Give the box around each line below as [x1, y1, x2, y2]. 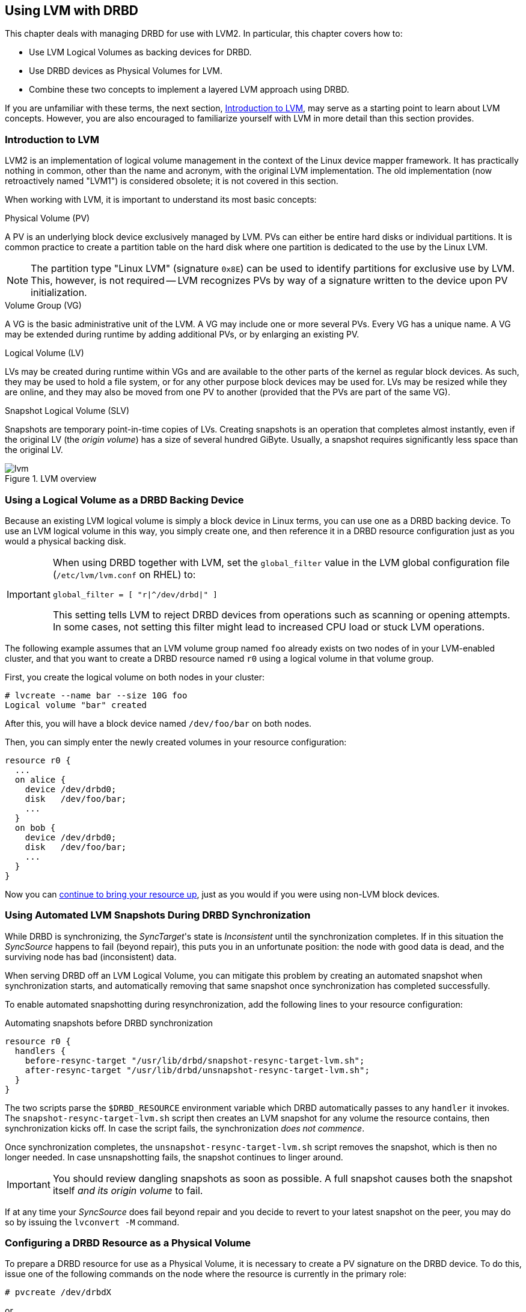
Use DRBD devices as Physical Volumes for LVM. [29, 66, 223, 76]
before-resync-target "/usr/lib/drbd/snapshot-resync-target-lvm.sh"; [25, 1055, 365, 1065]
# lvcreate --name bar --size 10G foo [5, 690, 188, 700]
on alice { [14, 774, 66, 784]
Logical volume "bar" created [5, 700, 147, 710]
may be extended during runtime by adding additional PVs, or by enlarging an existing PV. [5, 329, 359, 340]
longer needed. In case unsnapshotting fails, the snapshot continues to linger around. [5, 1151, 343, 1162]
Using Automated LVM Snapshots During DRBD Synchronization [5, 909, 311, 922]
